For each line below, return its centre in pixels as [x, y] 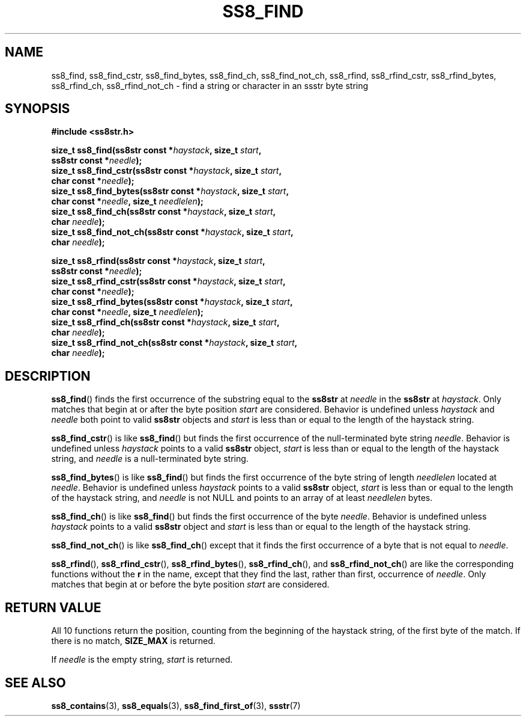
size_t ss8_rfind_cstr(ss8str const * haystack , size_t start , [168, 281]
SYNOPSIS [38, 109]
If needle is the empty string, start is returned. [142, 660]
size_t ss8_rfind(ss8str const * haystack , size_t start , [158, 261]
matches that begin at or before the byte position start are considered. [190, 584]
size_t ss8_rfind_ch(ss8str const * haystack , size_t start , [165, 322]
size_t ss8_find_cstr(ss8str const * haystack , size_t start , [167, 171]
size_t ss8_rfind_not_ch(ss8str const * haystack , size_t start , [174, 343]
